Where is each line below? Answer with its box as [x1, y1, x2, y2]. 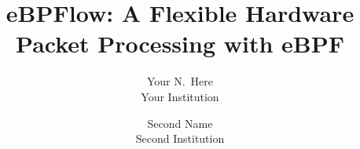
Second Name [147, 114, 213, 131]
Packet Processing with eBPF [16, 27, 344, 60]
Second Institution [135, 130, 225, 147]
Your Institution [141, 88, 219, 104]
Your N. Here [146, 73, 214, 89]
